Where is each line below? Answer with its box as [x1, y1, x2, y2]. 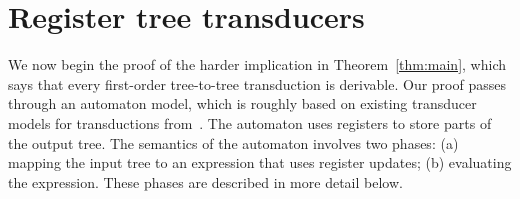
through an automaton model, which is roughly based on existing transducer [8, 93, 477, 114]
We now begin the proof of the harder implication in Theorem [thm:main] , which [8, 54, 506, 75]
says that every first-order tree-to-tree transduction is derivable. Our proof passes [8, 73, 506, 94]
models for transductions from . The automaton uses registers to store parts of [8, 112, 492, 133]
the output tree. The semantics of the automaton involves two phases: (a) [8, 132, 459, 153]
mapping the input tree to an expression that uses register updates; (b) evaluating [8, 152, 512, 173]
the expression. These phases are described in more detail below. [8, 171, 403, 192]
